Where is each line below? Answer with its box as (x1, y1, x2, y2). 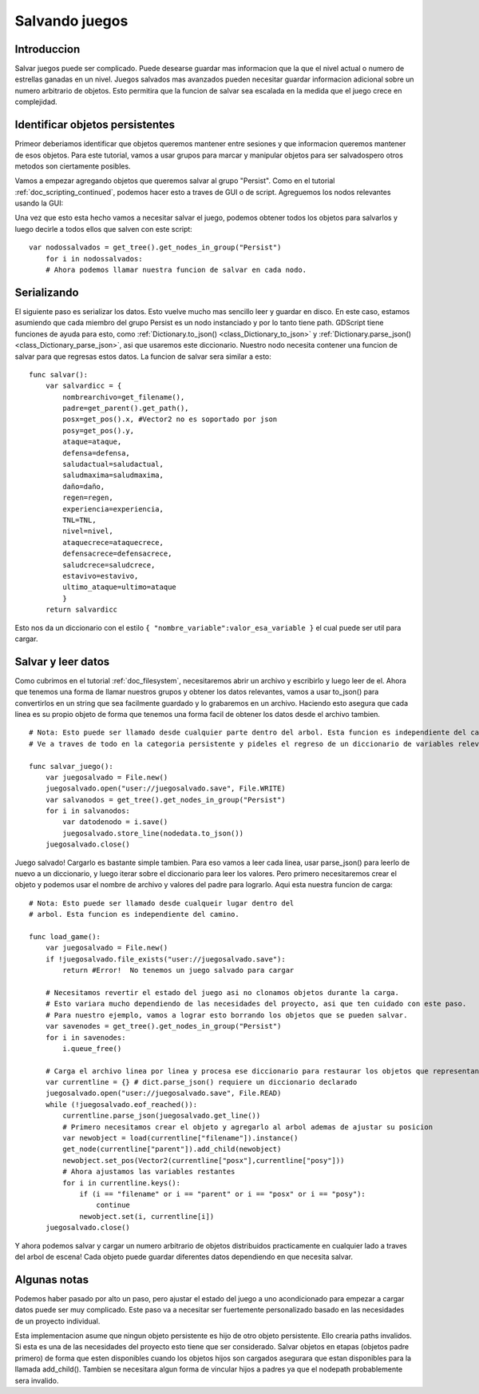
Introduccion (14, 42, 81, 56)
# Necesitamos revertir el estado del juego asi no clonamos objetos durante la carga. (45, 988, 399, 997)
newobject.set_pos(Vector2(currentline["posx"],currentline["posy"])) (62, 1156, 345, 1165)
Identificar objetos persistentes (14, 118, 176, 132)
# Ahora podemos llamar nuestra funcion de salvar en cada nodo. (45, 265, 307, 275)
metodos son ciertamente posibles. (14, 161, 131, 171)
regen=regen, (62, 493, 113, 503)
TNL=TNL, (62, 516, 97, 524)
